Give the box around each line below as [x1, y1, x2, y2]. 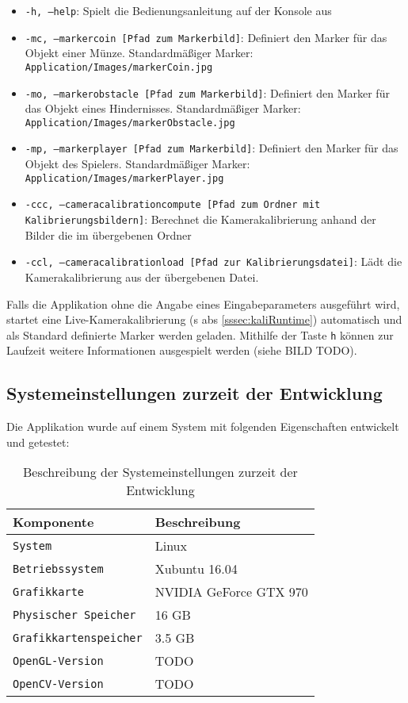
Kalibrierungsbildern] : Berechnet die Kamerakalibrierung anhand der [25, 211, 376, 228]
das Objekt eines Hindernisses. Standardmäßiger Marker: [25, 100, 301, 117]
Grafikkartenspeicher [13, 631, 143, 644]
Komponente [13, 513, 94, 532]
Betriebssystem [13, 562, 104, 575]
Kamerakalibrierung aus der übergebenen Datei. [25, 268, 259, 285]
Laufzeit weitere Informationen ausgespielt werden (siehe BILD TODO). [6, 342, 357, 359]
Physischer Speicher [13, 608, 136, 621]
